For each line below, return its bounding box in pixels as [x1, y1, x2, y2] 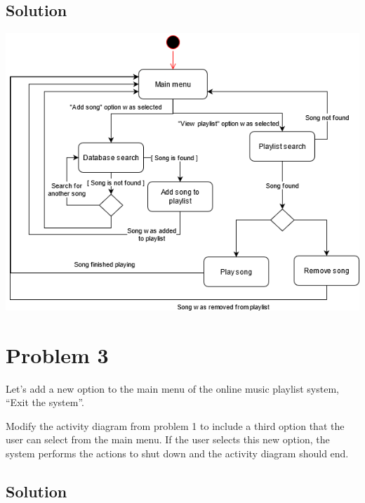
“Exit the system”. [6, 395, 84, 410]
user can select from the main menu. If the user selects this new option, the [6, 432, 330, 447]
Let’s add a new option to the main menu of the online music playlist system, [6, 381, 339, 396]
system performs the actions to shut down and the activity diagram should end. [6, 445, 349, 460]
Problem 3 [6, 340, 109, 369]
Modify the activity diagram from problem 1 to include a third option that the [6, 418, 345, 433]
